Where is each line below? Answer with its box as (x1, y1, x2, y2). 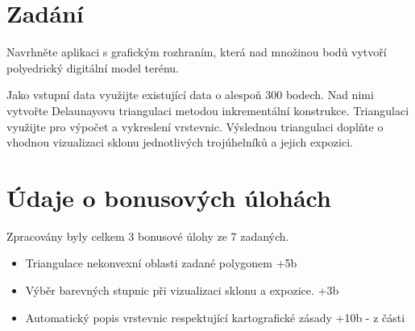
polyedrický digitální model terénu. (6, 59, 180, 76)
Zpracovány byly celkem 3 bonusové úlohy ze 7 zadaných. (6, 227, 289, 244)
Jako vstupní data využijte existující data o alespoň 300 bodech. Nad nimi (6, 86, 374, 103)
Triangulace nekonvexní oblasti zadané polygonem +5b (25, 254, 297, 271)
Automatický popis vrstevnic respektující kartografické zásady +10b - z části (25, 308, 405, 325)
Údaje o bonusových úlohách (6, 180, 331, 213)
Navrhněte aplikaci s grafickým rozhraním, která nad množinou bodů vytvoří (6, 43, 387, 60)
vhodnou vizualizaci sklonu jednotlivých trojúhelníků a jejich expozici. (6, 134, 353, 151)
